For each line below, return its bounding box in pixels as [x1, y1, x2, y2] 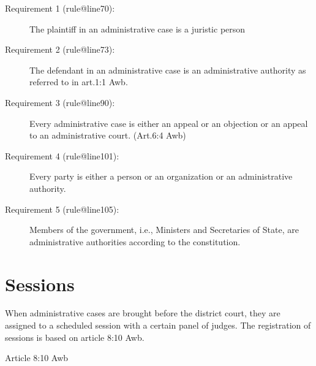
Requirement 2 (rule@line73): [5, 43, 115, 56]
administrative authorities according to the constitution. [29, 235, 241, 248]
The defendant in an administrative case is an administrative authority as [29, 63, 306, 76]
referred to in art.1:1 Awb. [29, 75, 128, 88]
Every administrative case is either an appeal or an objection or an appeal [29, 116, 308, 129]
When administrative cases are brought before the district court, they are [5, 307, 280, 319]
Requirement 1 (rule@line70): [5, 2, 115, 14]
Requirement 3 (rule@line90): [5, 96, 115, 109]
